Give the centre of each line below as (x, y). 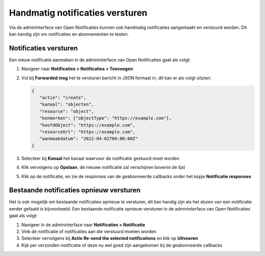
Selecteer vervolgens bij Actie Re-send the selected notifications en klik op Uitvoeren (110, 238)
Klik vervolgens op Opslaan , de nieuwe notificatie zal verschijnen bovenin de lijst (103, 167)
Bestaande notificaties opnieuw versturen (75, 190)
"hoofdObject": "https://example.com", (87, 125)
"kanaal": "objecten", (67, 105)
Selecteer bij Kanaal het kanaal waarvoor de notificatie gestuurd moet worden (100, 158)
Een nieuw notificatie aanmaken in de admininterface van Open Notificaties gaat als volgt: (100, 60)
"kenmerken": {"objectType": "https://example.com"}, (106, 118)
